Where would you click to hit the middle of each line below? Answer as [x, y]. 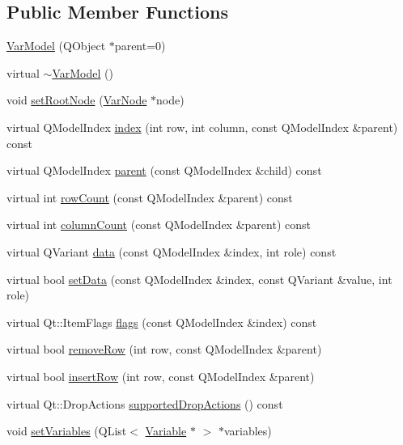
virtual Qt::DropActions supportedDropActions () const [145, 403]
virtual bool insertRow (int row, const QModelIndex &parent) [161, 376]
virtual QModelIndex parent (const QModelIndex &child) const [164, 170]
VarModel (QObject [56, 46]
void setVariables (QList [67, 431]
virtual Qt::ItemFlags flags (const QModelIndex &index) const [162, 322]
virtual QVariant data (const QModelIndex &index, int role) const [172, 251]
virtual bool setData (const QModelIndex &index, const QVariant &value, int [199, 279]
